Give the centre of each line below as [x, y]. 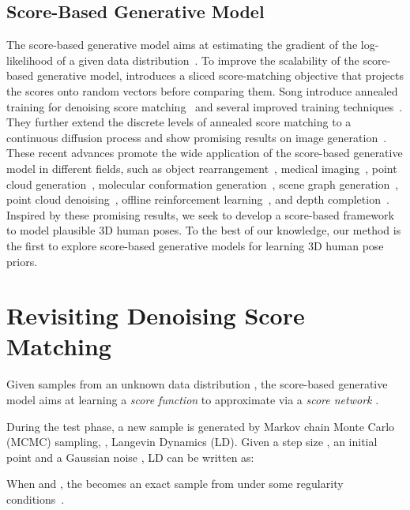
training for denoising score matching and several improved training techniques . [205, 106]
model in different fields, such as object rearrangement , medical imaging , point [202, 168]
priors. [22, 261]
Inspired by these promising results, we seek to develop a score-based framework [200, 214]
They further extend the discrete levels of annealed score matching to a [179, 122]
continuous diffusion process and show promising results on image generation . [197, 137]
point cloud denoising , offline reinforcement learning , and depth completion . [198, 199]
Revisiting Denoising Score [156, 315]
